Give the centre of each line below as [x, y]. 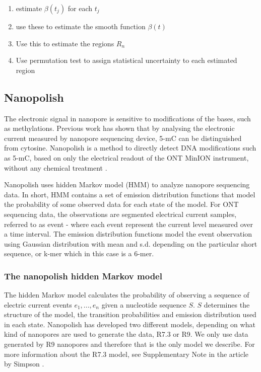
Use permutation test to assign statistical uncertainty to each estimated [126, 60]
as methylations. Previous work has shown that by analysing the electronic [119, 128]
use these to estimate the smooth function [81, 26]
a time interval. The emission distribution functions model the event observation [128, 234]
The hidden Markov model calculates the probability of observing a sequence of [127, 295]
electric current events [38, 304]
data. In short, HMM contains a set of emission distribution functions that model [130, 194]
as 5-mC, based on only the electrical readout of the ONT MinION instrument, [126, 157]
